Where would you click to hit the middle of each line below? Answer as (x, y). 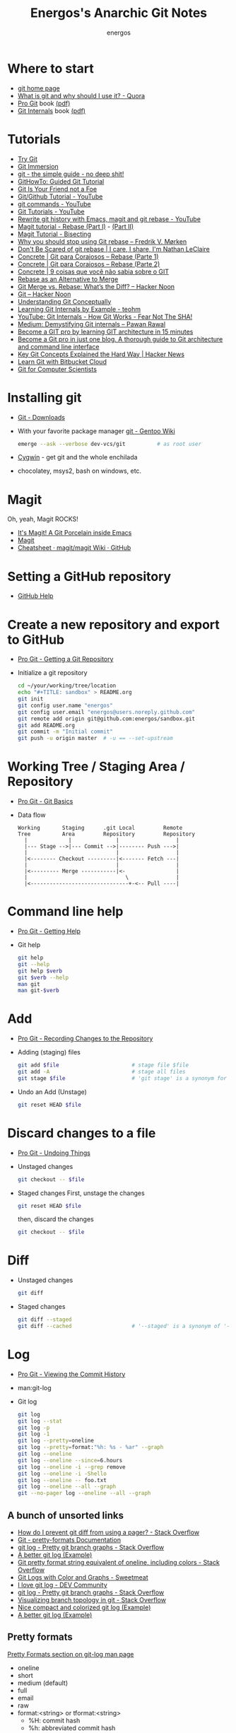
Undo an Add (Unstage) (52, 1092)
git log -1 (34, 1434)
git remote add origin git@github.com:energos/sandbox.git (106, 719)
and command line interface (58, 346)
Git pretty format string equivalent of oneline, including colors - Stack (119, 1562)
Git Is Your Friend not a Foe (57, 189)
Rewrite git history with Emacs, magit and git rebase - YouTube (109, 219)
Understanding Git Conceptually (64, 301)
